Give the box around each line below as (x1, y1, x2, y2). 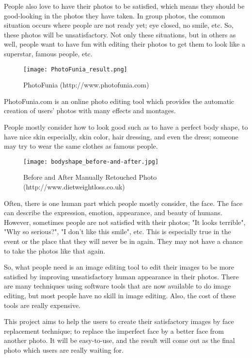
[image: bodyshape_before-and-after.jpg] (23, 158, 159, 165)
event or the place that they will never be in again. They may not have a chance (4, 236, 243, 246)
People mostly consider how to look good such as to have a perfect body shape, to (4, 122, 248, 132)
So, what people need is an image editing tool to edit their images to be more (4, 262, 235, 272)
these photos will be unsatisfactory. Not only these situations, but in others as (4, 29, 236, 39)
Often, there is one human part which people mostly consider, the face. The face (4, 198, 243, 208)
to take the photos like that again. (4, 245, 106, 256)
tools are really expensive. (4, 300, 81, 310)
